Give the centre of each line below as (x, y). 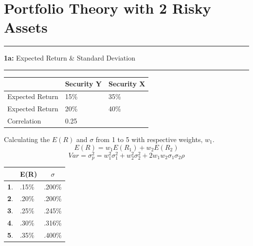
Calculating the (27, 139)
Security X (127, 84)
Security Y (83, 84)
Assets (26, 27)
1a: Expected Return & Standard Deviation (70, 58)
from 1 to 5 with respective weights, (149, 139)
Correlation (24, 120)
